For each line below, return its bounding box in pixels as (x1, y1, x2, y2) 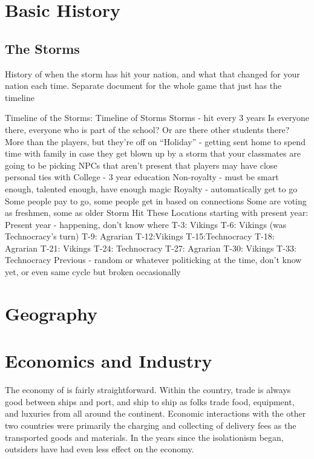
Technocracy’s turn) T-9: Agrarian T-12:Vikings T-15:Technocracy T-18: (5, 230, 275, 243)
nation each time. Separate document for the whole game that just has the (5, 79, 282, 92)
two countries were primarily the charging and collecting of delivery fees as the (5, 418, 296, 431)
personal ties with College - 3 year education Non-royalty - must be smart (5, 171, 279, 183)
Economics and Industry (5, 348, 212, 373)
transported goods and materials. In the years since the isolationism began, (5, 431, 284, 443)
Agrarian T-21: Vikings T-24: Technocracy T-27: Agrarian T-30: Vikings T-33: (5, 241, 296, 254)
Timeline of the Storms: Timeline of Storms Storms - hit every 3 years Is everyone (5, 111, 309, 124)
